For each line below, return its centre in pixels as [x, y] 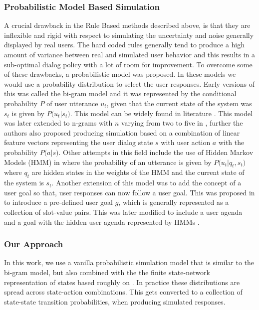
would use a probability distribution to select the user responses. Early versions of [129, 83]
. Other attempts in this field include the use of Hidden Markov [156, 152]
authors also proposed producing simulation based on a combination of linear [122, 132]
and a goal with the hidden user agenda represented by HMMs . [102, 222]
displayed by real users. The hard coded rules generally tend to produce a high [125, 45]
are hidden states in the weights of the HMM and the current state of [138, 172]
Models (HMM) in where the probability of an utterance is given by [108, 162]
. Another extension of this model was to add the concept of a [146, 183]
